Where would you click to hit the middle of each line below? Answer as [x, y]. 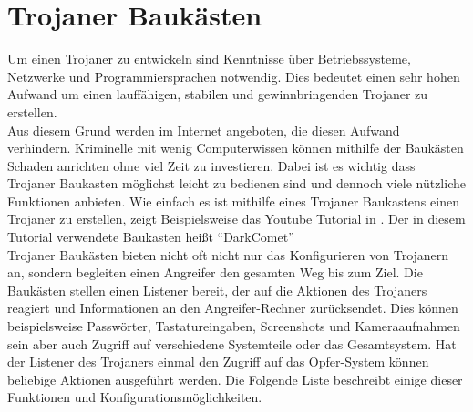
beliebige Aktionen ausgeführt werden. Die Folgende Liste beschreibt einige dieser [235, 379]
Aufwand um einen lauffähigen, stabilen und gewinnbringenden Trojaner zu [218, 94]
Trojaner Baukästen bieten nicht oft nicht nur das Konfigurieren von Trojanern [228, 254]
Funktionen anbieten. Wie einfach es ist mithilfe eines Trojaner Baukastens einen [233, 201]
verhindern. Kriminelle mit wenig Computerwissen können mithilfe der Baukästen [236, 148]
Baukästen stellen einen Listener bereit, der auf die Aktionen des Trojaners [217, 290]
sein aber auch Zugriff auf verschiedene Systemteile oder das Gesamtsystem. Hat [232, 343]
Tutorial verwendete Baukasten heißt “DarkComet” [151, 237]
